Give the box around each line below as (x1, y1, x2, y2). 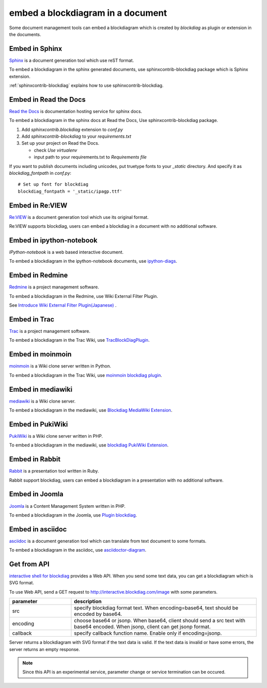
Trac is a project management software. (9, 328, 90, 334)
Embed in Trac (9, 315, 54, 324)
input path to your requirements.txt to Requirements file (34, 154, 147, 160)
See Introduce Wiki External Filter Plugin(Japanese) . (9, 302, 117, 308)
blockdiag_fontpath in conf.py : (9, 170, 72, 176)
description (74, 598, 102, 605)
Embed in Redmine (9, 271, 68, 280)
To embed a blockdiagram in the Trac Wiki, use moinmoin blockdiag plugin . (9, 372, 163, 378)
